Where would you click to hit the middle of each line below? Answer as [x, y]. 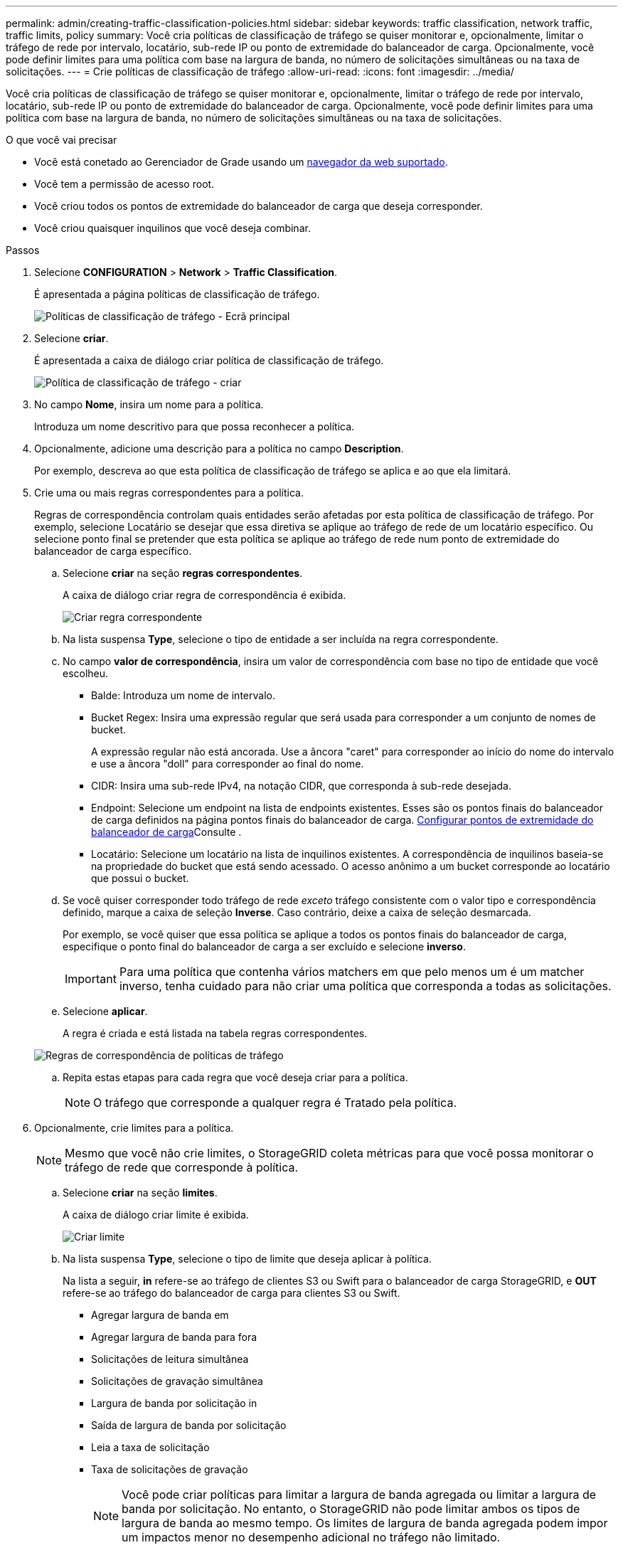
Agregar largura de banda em [160, 1315]
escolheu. [86, 673]
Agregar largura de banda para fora [174, 1337]
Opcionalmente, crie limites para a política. [134, 1128]
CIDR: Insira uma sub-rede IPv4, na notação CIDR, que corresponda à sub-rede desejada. [301, 786]
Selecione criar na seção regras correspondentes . [183, 573]
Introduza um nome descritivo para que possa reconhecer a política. [195, 426]
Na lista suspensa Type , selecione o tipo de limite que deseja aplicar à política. [247, 1259]
